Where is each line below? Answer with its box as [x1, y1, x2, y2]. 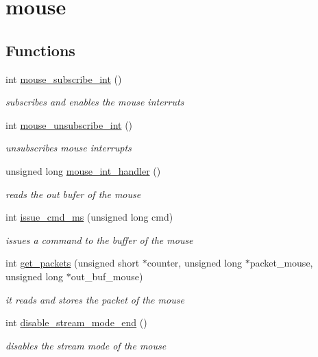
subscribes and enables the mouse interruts [5, 95, 184, 109]
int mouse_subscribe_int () [5, 71, 122, 86]
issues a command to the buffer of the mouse [5, 232, 193, 247]
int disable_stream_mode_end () [5, 315, 147, 330]
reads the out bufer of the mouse [5, 186, 141, 201]
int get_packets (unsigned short [5, 256, 140, 270]
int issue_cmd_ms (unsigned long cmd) [5, 210, 173, 224]
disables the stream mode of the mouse [5, 338, 167, 352]
